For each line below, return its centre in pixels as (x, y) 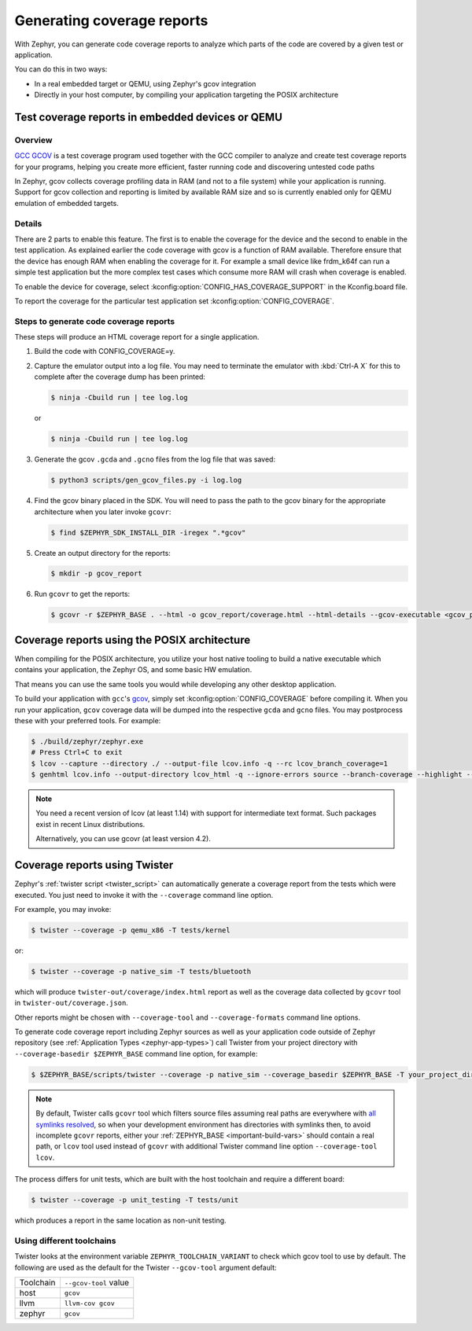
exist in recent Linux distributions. (90, 824)
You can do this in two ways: (61, 69)
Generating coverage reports (111, 20)
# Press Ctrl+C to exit (77, 752)
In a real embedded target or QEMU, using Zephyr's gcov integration (145, 83)
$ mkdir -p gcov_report (97, 574)
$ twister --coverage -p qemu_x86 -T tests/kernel (131, 930)
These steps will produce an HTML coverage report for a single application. (137, 337)
